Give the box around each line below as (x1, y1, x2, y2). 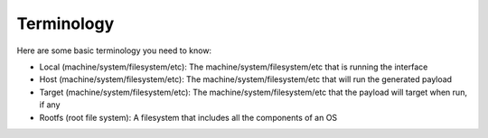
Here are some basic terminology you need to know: (16, 45, 212, 56)
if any (39, 99, 61, 110)
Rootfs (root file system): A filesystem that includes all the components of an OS (39, 112, 338, 123)
